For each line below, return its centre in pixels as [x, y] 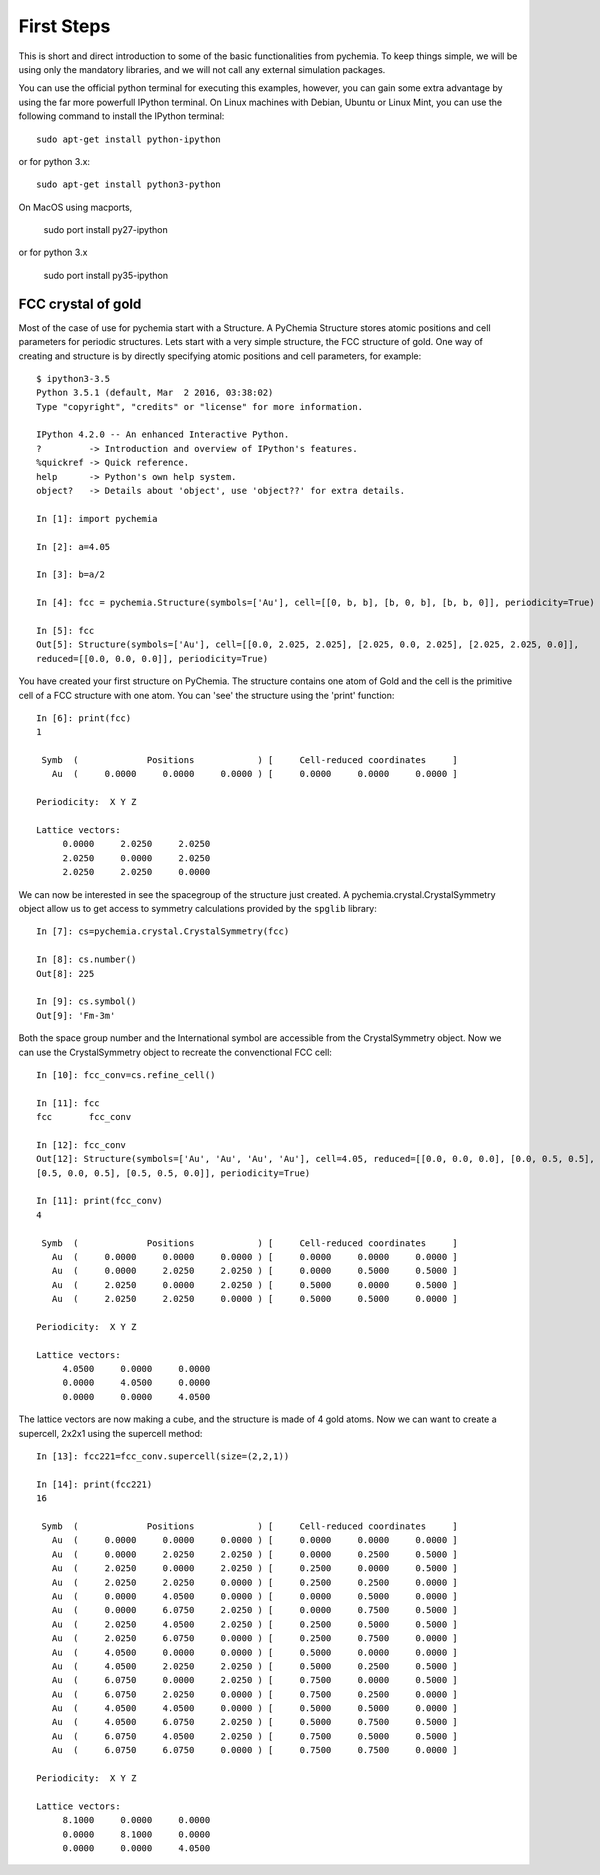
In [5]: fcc [65, 630]
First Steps [64, 26]
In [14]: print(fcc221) [94, 1484]
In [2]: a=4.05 [73, 546]
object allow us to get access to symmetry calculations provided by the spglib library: [197, 908]
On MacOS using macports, [75, 207]
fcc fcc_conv [84, 1117]
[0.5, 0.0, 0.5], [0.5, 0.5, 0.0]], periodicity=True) [173, 1173]
